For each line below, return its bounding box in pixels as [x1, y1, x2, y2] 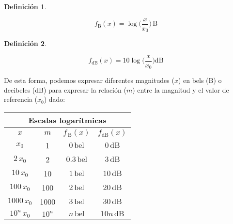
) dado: [44, 94, 65, 104]
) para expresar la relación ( [43, 84, 126, 95]
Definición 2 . [4, 38, 47, 48]
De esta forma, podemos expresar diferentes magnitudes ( [4, 75, 174, 85]
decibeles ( [4, 84, 35, 95]
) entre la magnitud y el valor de [132, 84, 229, 95]
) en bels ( [178, 75, 209, 85]
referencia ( [4, 94, 37, 104]
